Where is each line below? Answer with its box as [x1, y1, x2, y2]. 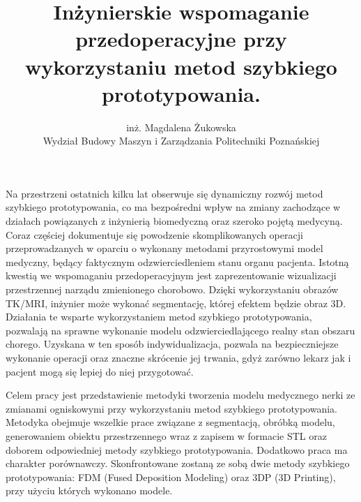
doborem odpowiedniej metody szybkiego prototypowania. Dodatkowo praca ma [6, 442, 348, 457]
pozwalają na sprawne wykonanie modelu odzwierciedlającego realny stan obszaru [6, 323, 355, 337]
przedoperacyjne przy [75, 24, 287, 53]
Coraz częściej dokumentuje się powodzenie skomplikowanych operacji [6, 227, 303, 242]
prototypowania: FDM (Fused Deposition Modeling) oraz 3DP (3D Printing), [6, 469, 336, 484]
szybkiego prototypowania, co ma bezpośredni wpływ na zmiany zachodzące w [6, 200, 341, 214]
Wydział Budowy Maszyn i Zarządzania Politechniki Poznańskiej [43, 133, 320, 148]
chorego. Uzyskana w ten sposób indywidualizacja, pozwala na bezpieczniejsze [6, 337, 339, 351]
